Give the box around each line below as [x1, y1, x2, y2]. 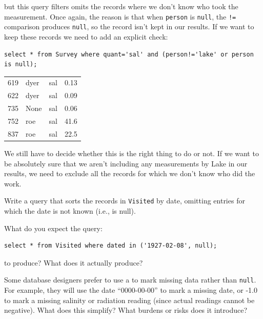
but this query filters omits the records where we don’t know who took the [4, 1, 238, 11]
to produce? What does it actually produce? [4, 257, 143, 268]
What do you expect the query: [4, 222, 103, 233]
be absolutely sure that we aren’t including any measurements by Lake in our [4, 158, 248, 168]
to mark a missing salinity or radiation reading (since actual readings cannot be [4, 294, 255, 305]
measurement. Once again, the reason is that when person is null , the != [4, 11, 236, 22]
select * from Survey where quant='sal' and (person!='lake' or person [4, 50, 254, 58]
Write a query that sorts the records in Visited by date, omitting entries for [4, 195, 245, 206]
